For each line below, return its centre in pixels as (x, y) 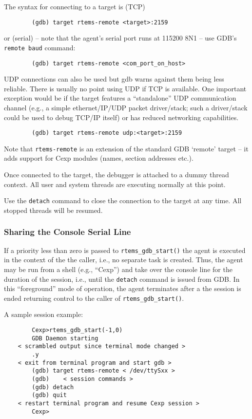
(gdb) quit (49, 395)
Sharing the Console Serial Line (68, 232)
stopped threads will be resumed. (53, 210)
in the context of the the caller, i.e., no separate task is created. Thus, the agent (124, 260)
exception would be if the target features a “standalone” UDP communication (120, 98)
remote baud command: (40, 47)
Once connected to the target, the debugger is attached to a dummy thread (116, 175)
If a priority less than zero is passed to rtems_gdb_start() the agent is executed (125, 250)
